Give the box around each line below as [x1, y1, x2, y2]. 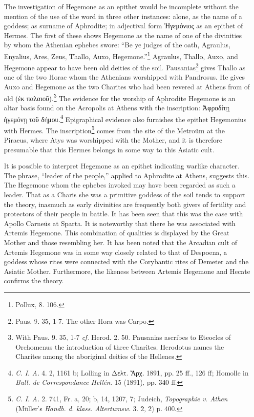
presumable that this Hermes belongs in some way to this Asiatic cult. [4, 144, 214, 154]
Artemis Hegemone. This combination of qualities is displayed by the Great [4, 228, 230, 238]
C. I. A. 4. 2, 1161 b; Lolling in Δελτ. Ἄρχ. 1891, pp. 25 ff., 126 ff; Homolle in [15, 367, 249, 377]
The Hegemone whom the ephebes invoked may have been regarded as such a [4, 180, 235, 190]
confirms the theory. [4, 275, 64, 286]
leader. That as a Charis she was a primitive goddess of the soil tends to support [4, 189, 246, 199]
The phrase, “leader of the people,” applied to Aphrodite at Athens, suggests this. [4, 170, 250, 180]
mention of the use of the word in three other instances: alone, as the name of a [4, 11, 242, 21]
